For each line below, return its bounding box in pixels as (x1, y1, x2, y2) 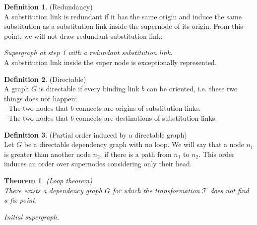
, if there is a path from (100, 149, 172, 159)
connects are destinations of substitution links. (75, 112, 217, 123)
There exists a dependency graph (4, 185, 102, 195)
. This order (198, 149, 235, 159)
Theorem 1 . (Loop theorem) (4, 175, 93, 185)
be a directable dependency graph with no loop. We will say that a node (24, 139, 244, 150)
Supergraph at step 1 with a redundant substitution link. (4, 47, 173, 58)
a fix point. (4, 195, 37, 205)
